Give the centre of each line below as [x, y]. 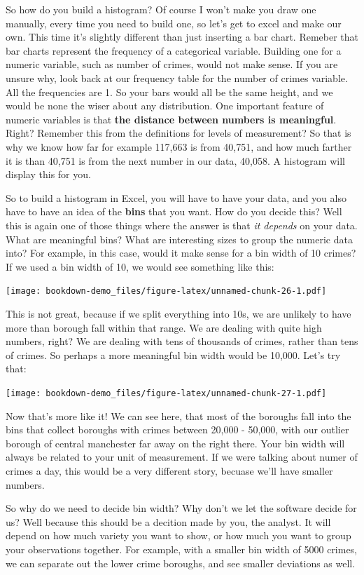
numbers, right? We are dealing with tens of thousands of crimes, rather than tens [182, 341]
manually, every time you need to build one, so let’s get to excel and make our [174, 23]
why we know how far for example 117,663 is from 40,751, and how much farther [179, 146]
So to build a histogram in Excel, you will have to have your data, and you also [176, 197]
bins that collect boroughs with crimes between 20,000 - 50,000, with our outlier [177, 429]
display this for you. [48, 174]
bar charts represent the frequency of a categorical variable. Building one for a [174, 50]
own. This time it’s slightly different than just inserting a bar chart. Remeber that [182, 37]
